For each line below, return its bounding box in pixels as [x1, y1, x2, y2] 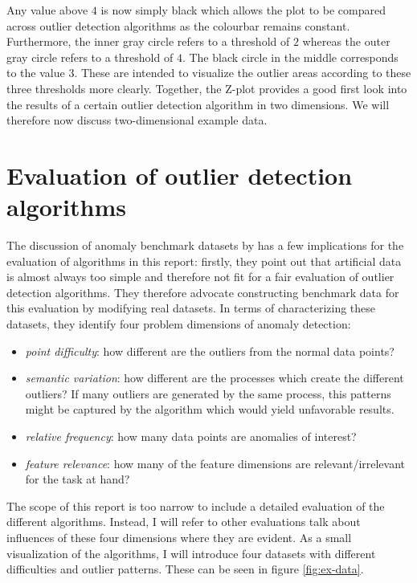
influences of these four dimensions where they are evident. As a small [6, 528, 352, 545]
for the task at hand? [25, 471, 130, 487]
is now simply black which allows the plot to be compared [100, 2, 386, 18]
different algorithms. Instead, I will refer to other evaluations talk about [6, 513, 361, 530]
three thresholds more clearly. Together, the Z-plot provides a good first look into [6, 79, 407, 96]
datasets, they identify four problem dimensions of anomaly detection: [6, 316, 351, 332]
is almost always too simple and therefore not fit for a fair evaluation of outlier [6, 268, 395, 285]
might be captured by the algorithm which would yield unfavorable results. [25, 401, 395, 418]
